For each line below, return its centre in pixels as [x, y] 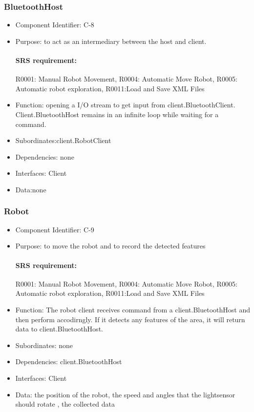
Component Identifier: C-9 [55, 229]
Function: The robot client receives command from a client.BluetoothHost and [133, 309]
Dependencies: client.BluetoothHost [69, 361]
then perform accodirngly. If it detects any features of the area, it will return [130, 319]
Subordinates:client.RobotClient [63, 140]
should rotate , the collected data [65, 404]
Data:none [31, 189]
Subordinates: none [44, 345]
